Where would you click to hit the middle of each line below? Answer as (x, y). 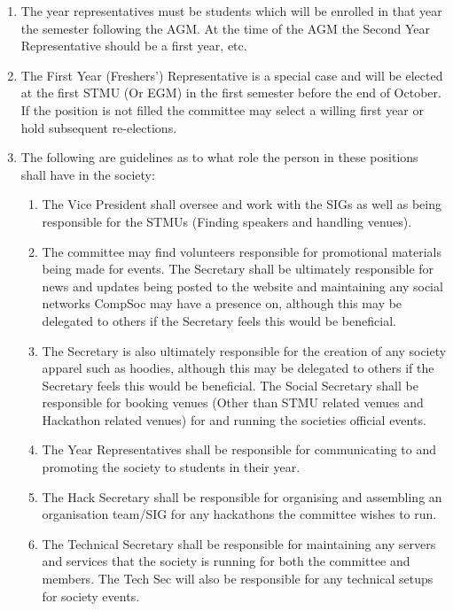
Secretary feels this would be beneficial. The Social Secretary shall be (230, 385)
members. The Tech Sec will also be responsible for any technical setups (238, 579)
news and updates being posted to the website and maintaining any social (242, 286)
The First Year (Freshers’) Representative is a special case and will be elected (232, 75)
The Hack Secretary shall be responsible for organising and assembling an (242, 496)
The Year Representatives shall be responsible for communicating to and (239, 449)
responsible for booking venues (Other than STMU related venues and (233, 402)
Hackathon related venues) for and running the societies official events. (234, 419)
